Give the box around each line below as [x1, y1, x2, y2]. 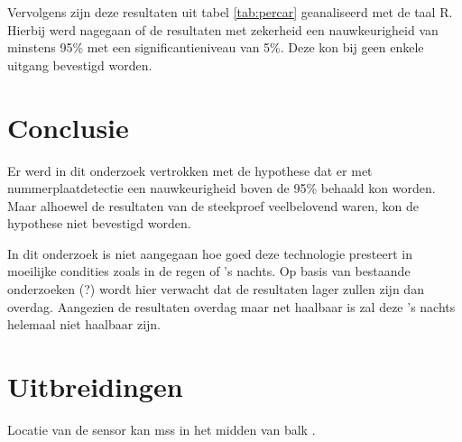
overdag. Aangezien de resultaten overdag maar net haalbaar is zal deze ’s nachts [7, 297, 456, 316]
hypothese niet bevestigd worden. [7, 214, 191, 233]
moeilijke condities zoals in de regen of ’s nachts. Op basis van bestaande [7, 262, 411, 281]
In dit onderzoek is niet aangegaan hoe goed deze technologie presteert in [7, 244, 413, 262]
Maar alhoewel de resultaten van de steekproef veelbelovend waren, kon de [7, 196, 420, 215]
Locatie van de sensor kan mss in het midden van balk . [7, 419, 316, 438]
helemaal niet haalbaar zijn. [7, 315, 162, 334]
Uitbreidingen [7, 368, 183, 405]
